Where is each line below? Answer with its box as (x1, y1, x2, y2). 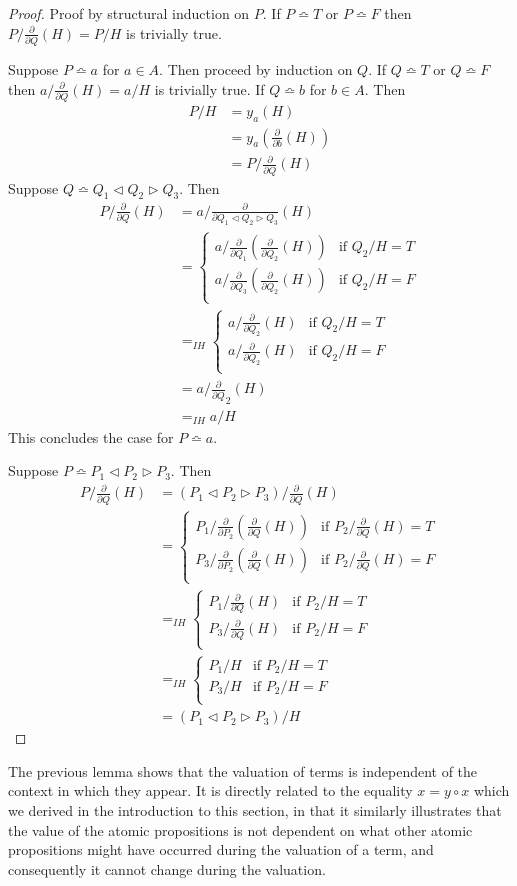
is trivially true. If (154, 78, 265, 99)
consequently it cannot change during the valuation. (8, 858, 326, 879)
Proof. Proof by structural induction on (8, 3, 250, 23)
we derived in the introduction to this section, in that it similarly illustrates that (8, 799, 502, 820)
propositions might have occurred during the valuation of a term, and (8, 839, 434, 860)
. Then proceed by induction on (159, 58, 353, 79)
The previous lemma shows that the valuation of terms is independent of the (8, 760, 478, 781)
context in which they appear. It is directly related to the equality (8, 780, 413, 801)
